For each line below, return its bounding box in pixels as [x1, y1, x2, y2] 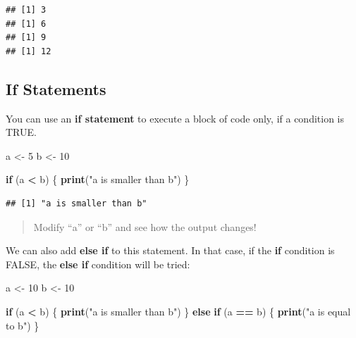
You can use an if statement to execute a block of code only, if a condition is [6, 111, 345, 125]
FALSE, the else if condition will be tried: [6, 256, 190, 271]
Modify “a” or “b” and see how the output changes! [33, 219, 257, 234]
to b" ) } [6, 318, 39, 332]
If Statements [6, 77, 106, 99]
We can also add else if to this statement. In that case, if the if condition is [6, 243, 335, 258]
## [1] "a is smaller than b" [6, 198, 147, 208]
